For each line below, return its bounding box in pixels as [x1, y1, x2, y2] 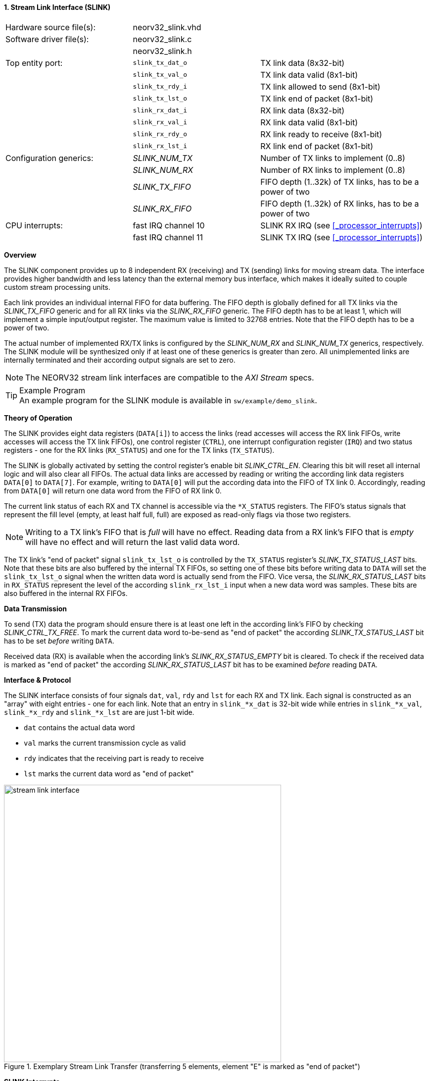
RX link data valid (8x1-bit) [260, 117, 358, 127]
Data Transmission [4, 604, 67, 613]
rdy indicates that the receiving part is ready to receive [24, 754, 204, 762]
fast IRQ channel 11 [133, 232, 203, 242]
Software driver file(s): [5, 34, 89, 44]
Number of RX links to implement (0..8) [260, 164, 405, 175]
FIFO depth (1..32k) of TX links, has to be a [260, 176, 419, 187]
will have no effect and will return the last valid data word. [25, 537, 240, 547]
